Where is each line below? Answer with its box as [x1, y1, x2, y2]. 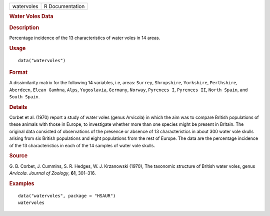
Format [9, 69, 27, 76]
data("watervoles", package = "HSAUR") [18, 193, 116, 198]
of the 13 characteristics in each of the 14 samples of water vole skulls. [9, 142, 155, 148]
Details [9, 103, 27, 110]
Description [9, 24, 39, 31]
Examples [9, 180, 34, 187]
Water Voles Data [9, 13, 53, 20]
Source [9, 152, 28, 159]
